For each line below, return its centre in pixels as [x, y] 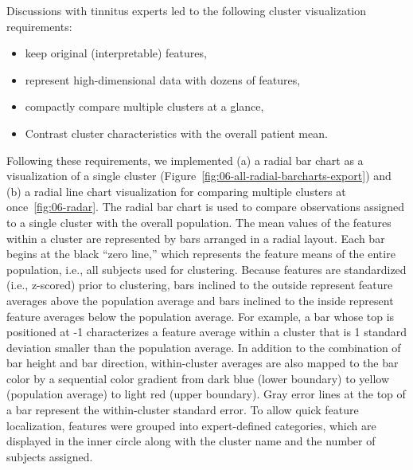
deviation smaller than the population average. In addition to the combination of [204, 347]
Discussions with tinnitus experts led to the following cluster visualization [187, 10]
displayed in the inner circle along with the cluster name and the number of [191, 441]
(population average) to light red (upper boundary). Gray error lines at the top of [206, 394]
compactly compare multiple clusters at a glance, [144, 106]
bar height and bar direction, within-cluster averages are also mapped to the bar [203, 363]
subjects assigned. [50, 456]
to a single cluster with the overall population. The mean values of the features [199, 222]
